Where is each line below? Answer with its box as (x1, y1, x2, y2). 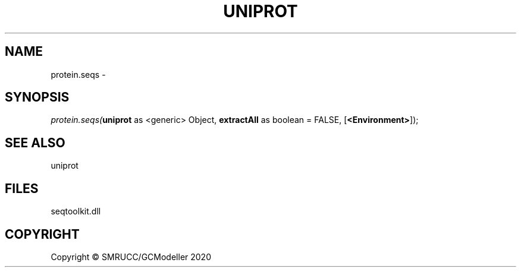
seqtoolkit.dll (51, 206, 101, 217)
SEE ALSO (5, 135, 65, 150)
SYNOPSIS (5, 90, 70, 105)
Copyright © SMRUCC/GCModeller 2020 (51, 251, 211, 262)
